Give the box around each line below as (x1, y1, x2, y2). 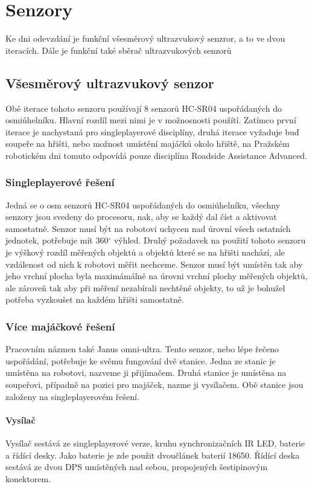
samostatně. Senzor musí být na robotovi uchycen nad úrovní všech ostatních (5, 222, 291, 234)
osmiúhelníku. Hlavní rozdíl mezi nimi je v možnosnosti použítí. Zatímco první (5, 114, 296, 126)
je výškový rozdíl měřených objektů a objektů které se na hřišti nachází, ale (5, 246, 285, 259)
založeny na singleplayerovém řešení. (5, 390, 139, 402)
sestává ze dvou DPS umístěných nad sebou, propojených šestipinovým (5, 460, 268, 473)
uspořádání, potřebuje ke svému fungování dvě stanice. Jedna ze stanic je (5, 354, 276, 367)
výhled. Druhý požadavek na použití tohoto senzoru (113, 234, 306, 247)
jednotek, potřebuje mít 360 (5, 234, 109, 247)
